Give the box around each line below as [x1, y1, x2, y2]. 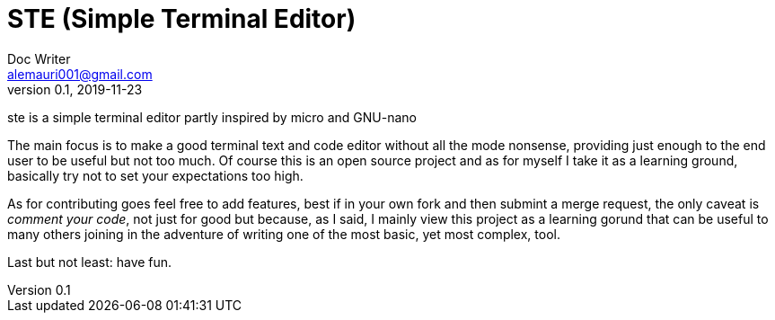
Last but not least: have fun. [7, 253, 172, 270]
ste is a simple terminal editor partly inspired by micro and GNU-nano [7, 109, 417, 125]
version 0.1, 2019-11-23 [7, 81, 143, 97]
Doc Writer [7, 50, 71, 67]
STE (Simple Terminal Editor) [7, 4, 357, 34]
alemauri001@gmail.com [7, 66, 153, 82]
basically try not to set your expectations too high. [7, 167, 304, 183]
